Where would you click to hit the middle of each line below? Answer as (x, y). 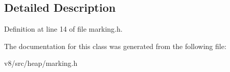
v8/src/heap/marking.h (41, 63)
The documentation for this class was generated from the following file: (115, 46)
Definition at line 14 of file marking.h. (63, 29)
